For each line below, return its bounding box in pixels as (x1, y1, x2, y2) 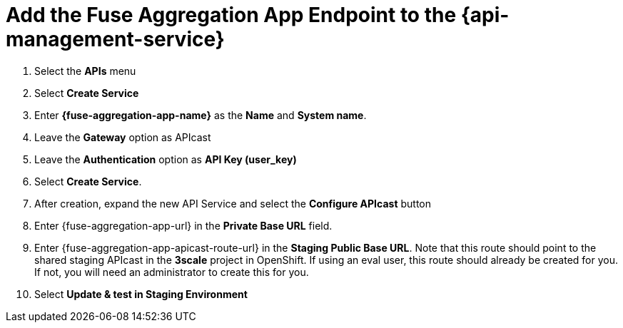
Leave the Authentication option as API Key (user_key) (34, 153, 297, 165)
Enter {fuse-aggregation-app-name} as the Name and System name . (34, 108, 367, 121)
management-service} (6, 27, 225, 51)
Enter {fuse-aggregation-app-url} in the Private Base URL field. (34, 219, 333, 232)
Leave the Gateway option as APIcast (34, 130, 211, 143)
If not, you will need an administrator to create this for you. (34, 265, 309, 278)
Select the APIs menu (34, 64, 136, 77)
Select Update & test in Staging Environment (34, 287, 248, 300)
